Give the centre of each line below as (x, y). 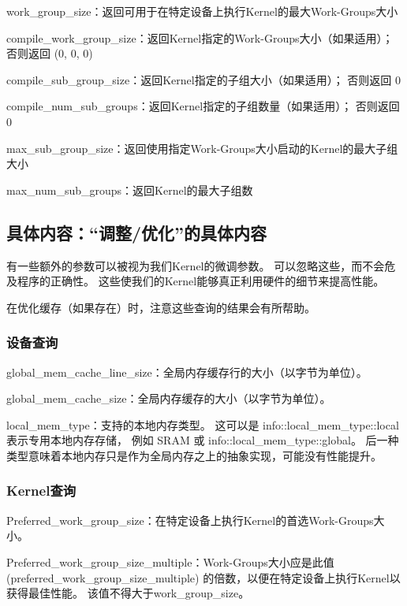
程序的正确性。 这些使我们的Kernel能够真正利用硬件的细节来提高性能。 (201, 281)
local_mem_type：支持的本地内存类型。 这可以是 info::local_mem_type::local (203, 424)
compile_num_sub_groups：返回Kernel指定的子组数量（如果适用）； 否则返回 (203, 106)
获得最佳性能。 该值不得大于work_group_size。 (128, 593)
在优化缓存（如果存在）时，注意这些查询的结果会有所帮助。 (161, 307)
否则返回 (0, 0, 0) (50, 53)
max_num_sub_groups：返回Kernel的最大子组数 (130, 190)
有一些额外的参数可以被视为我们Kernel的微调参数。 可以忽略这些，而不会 (196, 265)
